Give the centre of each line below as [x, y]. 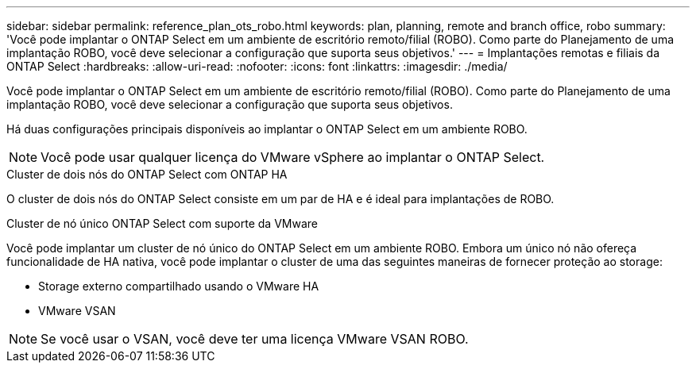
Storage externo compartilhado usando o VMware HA [179, 286]
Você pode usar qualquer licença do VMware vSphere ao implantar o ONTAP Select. [293, 157]
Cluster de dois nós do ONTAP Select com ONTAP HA [147, 174]
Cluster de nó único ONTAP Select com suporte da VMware [162, 223]
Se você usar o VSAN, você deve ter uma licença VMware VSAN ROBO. [255, 339]
